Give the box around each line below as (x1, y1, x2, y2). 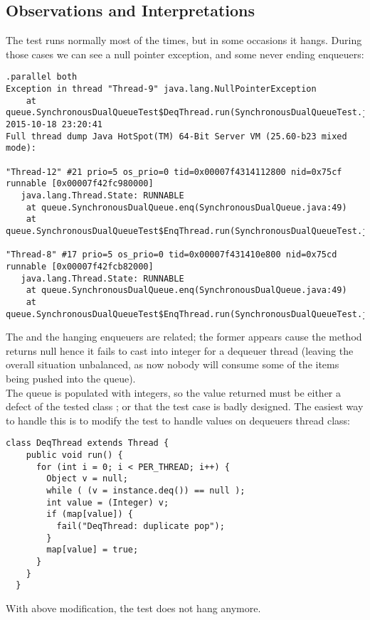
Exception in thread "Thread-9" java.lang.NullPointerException (6, 84, 317, 95)
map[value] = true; (46, 545, 139, 555)
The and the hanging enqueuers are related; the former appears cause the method (6, 329, 362, 344)
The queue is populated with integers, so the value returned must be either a (6, 385, 342, 400)
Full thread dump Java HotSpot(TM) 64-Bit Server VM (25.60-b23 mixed (6, 131, 347, 141)
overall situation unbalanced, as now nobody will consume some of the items (6, 357, 339, 372)
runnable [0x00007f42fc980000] (6, 178, 154, 189)
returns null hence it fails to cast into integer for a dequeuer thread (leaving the (6, 343, 354, 358)
